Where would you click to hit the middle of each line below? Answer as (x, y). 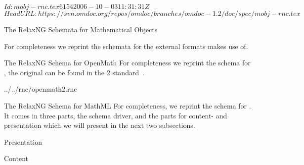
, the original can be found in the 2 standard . (74, 72)
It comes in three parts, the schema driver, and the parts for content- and (116, 115)
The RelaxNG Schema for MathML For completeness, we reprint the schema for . (128, 105)
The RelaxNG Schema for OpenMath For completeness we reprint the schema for (127, 63)
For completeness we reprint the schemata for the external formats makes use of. (126, 46)
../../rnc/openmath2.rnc (41, 89)
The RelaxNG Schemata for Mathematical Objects (81, 29)
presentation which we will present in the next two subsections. (100, 125)
